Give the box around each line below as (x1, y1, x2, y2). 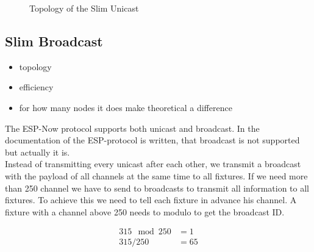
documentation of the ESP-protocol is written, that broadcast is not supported (5, 134, 300, 146)
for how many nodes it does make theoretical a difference (19, 101, 232, 113)
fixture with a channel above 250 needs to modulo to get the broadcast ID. (5, 205, 285, 218)
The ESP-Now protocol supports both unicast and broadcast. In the (5, 121, 260, 134)
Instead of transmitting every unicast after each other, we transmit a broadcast (5, 157, 301, 170)
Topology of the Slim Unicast (29, 2, 139, 14)
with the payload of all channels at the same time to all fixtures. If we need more (5, 169, 308, 182)
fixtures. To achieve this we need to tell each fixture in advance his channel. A (5, 193, 297, 206)
